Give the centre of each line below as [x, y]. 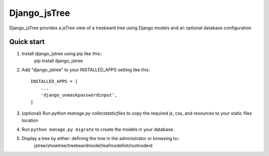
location [30, 120]
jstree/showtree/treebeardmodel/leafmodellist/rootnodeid [93, 145]
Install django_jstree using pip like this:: [62, 54]
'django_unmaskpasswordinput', [79, 95]
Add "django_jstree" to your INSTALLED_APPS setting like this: [86, 70]
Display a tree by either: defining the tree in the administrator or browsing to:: [101, 139]
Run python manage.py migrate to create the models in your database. [98, 129]
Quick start [27, 42]
